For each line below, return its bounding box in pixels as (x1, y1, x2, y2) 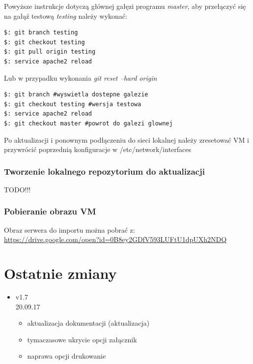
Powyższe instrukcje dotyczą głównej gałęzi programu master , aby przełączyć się (4, 1, 246, 11)
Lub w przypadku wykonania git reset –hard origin (4, 72, 157, 83)
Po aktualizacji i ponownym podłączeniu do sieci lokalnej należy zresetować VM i (4, 134, 249, 145)
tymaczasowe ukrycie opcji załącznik (27, 334, 137, 344)
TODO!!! (4, 184, 31, 194)
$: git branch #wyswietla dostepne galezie (4, 91, 148, 98)
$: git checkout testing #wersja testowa (4, 100, 141, 108)
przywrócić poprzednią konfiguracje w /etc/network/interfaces (4, 144, 192, 154)
